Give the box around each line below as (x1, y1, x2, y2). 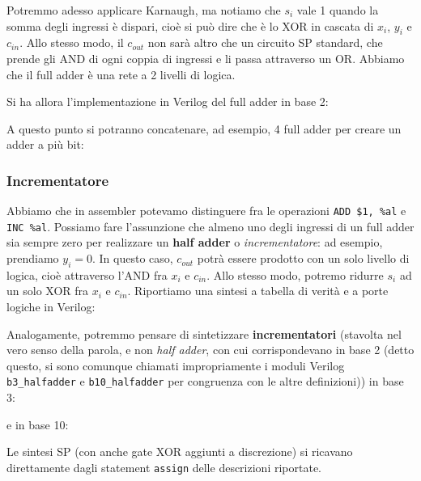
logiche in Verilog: (6, 298, 96, 315)
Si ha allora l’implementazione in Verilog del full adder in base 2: (6, 93, 329, 110)
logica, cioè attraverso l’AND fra (6, 266, 168, 283)
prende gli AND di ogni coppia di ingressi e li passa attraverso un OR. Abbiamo (6, 49, 405, 66)
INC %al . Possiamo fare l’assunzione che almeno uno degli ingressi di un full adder (6, 217, 415, 234)
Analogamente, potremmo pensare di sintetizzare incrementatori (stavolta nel (6, 325, 402, 342)
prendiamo (6, 250, 59, 267)
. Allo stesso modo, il (19, 34, 124, 51)
